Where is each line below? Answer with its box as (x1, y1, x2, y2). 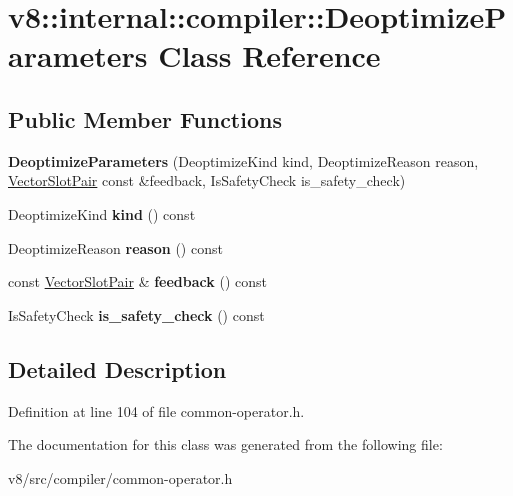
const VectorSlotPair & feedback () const (8, 271, 267, 292)
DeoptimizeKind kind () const (8, 203, 196, 224)
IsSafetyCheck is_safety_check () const (8, 304, 265, 325)
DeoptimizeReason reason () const (8, 237, 223, 258)
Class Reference (158, 35, 381, 76)
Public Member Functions (8, 103, 282, 134)
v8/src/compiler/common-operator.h (8, 467, 233, 488)
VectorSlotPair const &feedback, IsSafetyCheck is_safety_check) (8, 170, 406, 191)
